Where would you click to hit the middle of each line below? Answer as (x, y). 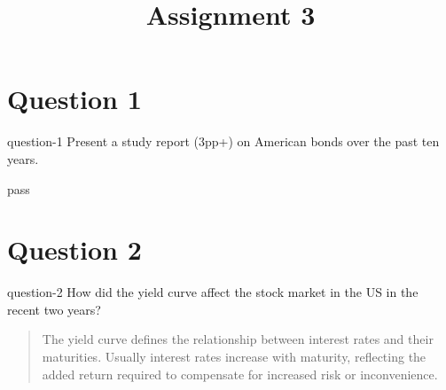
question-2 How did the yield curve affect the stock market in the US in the (213, 292)
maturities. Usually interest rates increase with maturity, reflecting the (234, 356)
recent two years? (54, 309)
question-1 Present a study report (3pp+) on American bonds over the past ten (223, 141)
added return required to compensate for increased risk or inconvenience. (240, 374)
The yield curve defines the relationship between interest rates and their (238, 339)
